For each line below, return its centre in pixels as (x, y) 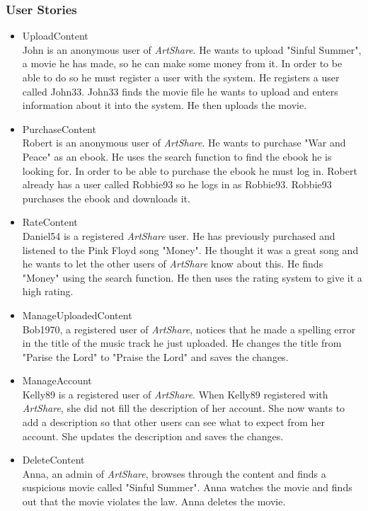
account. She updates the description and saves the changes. (153, 436)
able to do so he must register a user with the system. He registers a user (181, 77)
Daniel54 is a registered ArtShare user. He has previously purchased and (179, 235)
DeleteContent (53, 460)
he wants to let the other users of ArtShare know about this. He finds (173, 264)
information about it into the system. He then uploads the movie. (165, 105)
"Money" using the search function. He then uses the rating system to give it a (192, 277)
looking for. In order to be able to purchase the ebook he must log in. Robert (190, 170)
